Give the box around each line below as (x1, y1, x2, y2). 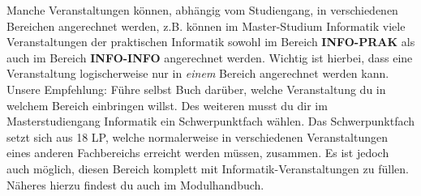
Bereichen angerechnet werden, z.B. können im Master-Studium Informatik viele (6, 17, 406, 34)
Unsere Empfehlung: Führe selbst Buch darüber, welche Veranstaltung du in (6, 80, 386, 97)
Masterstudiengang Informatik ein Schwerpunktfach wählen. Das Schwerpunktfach (6, 113, 415, 130)
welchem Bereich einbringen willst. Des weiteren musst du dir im (6, 96, 328, 113)
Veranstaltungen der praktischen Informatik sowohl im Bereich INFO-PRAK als (6, 33, 415, 50)
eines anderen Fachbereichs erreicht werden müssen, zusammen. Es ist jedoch (6, 144, 389, 161)
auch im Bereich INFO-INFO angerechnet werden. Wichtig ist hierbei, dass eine (6, 49, 413, 66)
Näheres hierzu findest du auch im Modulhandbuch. (6, 176, 264, 193)
